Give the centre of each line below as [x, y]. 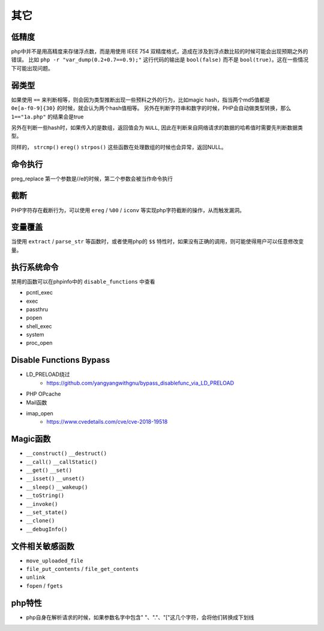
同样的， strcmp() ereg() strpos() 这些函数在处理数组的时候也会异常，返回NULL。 [119, 147]
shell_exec [39, 326]
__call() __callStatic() [62, 462]
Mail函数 [37, 402]
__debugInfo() [47, 529]
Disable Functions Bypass [61, 360]
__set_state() [47, 512]
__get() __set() [49, 470]
